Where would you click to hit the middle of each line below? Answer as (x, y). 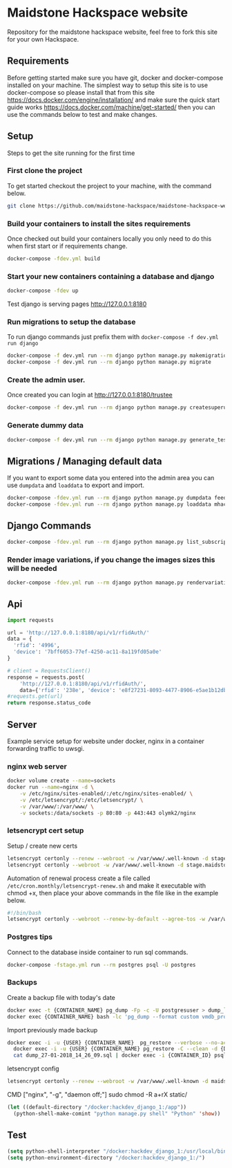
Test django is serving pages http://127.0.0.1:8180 (77, 304)
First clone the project (45, 171)
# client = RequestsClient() (49, 670)
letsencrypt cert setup (46, 830)
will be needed (32, 568)
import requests (30, 620)
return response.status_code (49, 703)
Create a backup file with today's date (61, 997)
